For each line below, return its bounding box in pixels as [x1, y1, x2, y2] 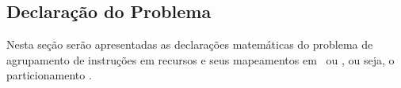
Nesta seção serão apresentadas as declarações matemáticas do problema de [6, 36, 373, 53]
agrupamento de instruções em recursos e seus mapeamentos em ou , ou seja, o [6, 51, 395, 68]
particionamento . [6, 67, 92, 83]
